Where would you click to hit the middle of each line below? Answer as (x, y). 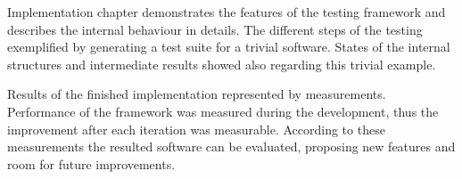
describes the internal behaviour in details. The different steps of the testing (215, 29)
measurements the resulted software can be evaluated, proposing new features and (231, 146)
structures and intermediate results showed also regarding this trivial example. (222, 64)
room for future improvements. (91, 163)
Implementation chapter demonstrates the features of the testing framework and (227, 12)
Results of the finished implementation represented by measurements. (197, 94)
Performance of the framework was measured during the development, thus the (223, 111)
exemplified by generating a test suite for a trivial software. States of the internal (229, 47)
